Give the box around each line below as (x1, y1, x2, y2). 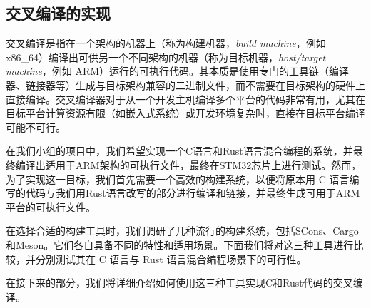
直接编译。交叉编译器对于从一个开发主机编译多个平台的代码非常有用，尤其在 (6, 91, 365, 106)
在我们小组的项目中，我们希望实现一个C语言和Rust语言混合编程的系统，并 (6, 143, 353, 158)
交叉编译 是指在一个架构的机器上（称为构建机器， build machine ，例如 (6, 36, 326, 51)
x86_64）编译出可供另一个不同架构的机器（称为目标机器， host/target (6, 49, 326, 64)
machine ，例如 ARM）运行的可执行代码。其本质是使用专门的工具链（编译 (6, 63, 350, 78)
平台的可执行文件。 (6, 199, 96, 214)
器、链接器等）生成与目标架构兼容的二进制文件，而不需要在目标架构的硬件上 (6, 77, 365, 92)
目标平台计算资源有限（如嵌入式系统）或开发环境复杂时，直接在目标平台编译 (6, 106, 365, 120)
